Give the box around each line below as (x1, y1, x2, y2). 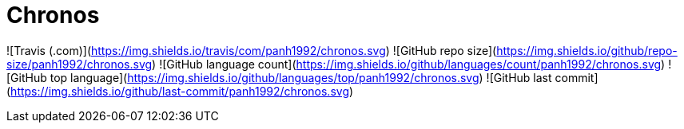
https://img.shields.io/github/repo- (496, 43, 678, 57)
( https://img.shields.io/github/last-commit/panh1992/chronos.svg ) (6, 84, 354, 98)
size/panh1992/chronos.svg (6, 57, 153, 71)
